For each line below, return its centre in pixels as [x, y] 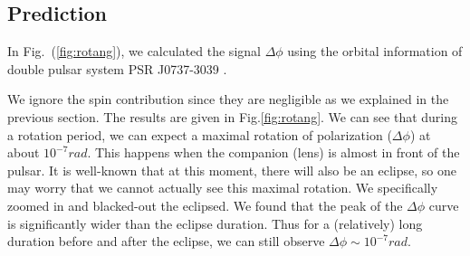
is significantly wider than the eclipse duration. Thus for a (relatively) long [215, 223]
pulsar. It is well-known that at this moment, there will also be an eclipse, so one [232, 170]
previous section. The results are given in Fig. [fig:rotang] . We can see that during [233, 116]
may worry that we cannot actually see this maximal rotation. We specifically [223, 188]
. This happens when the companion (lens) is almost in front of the [273, 152]
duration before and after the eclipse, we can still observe [166, 241]
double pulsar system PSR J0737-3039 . [117, 68]
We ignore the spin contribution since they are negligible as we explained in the [228, 99]
